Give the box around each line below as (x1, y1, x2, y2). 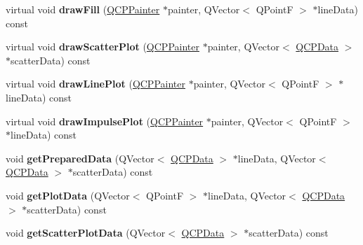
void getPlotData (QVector (6, 188, 130, 202)
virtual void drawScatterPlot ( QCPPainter (6, 39, 199, 54)
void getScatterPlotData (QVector (6, 225, 166, 240)
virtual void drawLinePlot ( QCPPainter (6, 76, 185, 91)
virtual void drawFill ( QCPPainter (6, 2, 160, 16)
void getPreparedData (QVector (6, 150, 154, 165)
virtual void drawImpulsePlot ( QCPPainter (6, 113, 204, 128)
